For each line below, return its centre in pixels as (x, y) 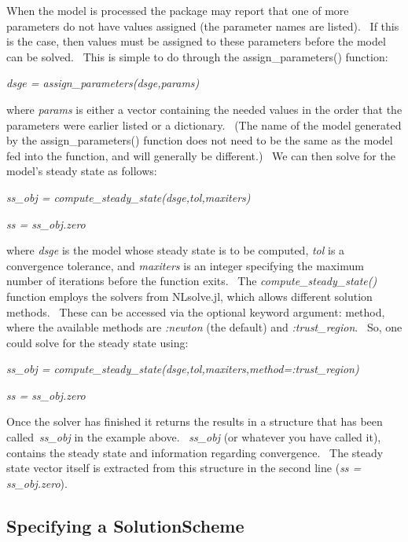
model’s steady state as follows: (82, 171)
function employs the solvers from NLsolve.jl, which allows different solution (189, 296)
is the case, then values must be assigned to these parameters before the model (196, 41)
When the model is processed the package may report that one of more (178, 10)
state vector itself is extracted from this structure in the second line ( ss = (184, 468)
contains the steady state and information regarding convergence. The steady (195, 452)
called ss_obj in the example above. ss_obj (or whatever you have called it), (194, 437)
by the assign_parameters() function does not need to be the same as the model (200, 140)
